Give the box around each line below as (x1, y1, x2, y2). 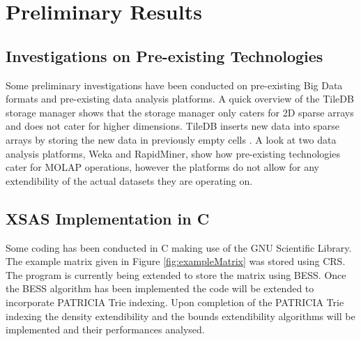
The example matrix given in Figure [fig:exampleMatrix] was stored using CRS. (6, 254, 346, 268)
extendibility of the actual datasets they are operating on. (6, 173, 253, 188)
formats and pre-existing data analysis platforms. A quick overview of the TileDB (6, 91, 354, 106)
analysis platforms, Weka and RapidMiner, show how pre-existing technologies (6, 146, 340, 160)
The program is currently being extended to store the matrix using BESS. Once (6, 267, 346, 282)
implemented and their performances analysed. (6, 322, 205, 337)
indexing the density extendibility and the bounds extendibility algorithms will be (6, 308, 355, 323)
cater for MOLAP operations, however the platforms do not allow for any (6, 160, 319, 174)
